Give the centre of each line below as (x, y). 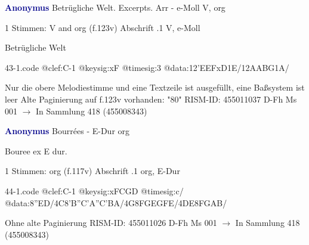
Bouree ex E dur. (36, 151)
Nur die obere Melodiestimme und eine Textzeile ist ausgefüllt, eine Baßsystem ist (155, 87)
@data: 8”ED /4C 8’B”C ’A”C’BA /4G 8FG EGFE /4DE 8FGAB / (116, 202)
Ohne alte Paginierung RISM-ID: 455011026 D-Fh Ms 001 (111, 223)
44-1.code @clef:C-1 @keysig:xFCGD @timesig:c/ (94, 190)
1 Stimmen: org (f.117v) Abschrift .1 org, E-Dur (92, 171)
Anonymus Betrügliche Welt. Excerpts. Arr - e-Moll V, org (115, 7)
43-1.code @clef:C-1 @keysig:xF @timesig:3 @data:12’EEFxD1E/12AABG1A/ (147, 67)
